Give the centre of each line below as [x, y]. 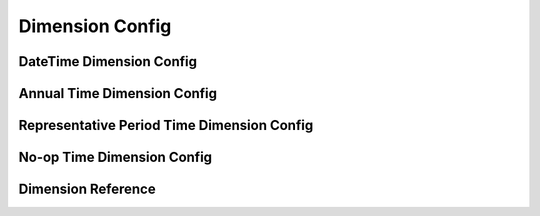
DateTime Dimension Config [108, 61]
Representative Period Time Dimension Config [166, 125]
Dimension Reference [87, 189]
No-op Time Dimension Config [115, 157]
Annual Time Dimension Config [118, 93]
